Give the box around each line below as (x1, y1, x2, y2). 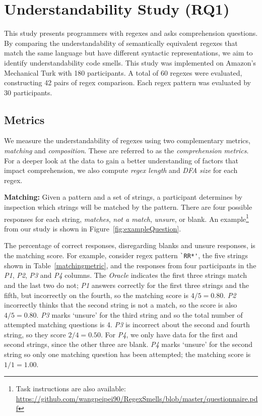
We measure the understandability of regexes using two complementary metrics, (4, 135, 250, 146)
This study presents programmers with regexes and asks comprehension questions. (4, 28, 258, 38)
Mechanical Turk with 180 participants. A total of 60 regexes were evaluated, (4, 67, 242, 78)
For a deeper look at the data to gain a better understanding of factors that (4, 155, 238, 165)
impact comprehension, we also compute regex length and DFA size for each (4, 165, 238, 175)
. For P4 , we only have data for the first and (101, 329, 238, 339)
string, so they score (4, 329, 66, 339)
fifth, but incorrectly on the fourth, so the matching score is (4, 289, 188, 300)
